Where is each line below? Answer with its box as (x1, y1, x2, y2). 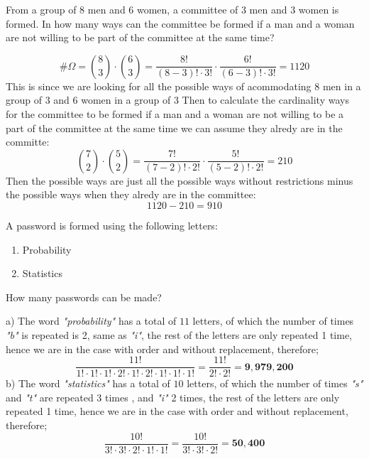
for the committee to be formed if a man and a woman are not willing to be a (6, 106, 344, 121)
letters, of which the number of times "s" (187, 376, 363, 391)
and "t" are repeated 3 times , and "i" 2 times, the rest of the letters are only (6, 389, 340, 404)
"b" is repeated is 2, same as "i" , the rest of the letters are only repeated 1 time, (6, 327, 352, 342)
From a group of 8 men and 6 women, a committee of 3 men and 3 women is (6, 2, 339, 16)
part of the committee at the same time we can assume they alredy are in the (6, 120, 343, 135)
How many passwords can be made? (6, 289, 162, 304)
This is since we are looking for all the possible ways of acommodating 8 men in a (6, 78, 361, 93)
